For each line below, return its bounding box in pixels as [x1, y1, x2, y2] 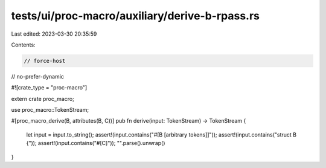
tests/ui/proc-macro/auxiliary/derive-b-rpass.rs [11, 9, 260, 22]
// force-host [24, 57, 66, 64]
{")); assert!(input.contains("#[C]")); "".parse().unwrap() [26, 140, 165, 147]
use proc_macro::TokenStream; [11, 106, 89, 114]
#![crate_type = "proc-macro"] [11, 84, 88, 91]
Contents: [11, 41, 36, 48]
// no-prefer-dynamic [11, 73, 65, 80]
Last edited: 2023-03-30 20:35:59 [11, 30, 97, 37]
